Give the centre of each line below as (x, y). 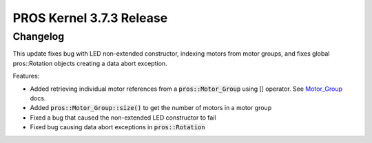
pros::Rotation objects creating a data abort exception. (90, 63)
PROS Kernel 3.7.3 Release (90, 18)
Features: (26, 76)
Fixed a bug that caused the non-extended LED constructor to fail (123, 118)
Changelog (39, 36)
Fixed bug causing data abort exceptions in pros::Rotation (118, 127)
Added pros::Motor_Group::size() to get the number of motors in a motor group (151, 108)
